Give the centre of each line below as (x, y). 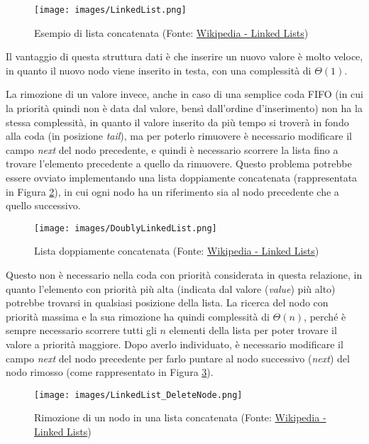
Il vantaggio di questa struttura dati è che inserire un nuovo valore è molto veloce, (184, 56)
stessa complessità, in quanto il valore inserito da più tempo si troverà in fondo (177, 122)
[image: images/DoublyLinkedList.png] (126, 228)
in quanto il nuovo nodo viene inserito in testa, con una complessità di (159, 70)
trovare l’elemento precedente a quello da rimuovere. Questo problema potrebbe (179, 163)
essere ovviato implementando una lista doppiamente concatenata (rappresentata (182, 177)
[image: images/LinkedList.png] (110, 10)
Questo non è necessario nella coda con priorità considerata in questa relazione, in (184, 275)
